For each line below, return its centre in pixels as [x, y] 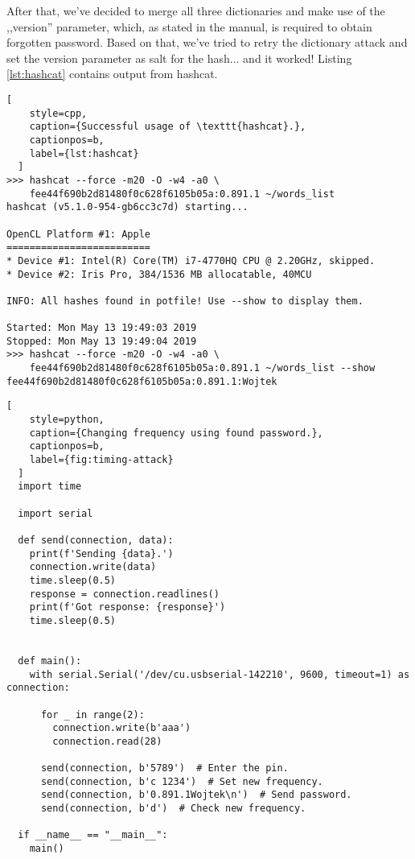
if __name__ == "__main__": [93, 835]
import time [50, 487]
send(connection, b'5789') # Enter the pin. [164, 768]
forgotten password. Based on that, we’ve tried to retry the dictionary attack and [207, 42]
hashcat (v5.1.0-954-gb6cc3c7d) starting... [127, 207]
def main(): [50, 661]
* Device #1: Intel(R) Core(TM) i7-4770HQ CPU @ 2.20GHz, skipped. [191, 260]
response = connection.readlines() [124, 594]
